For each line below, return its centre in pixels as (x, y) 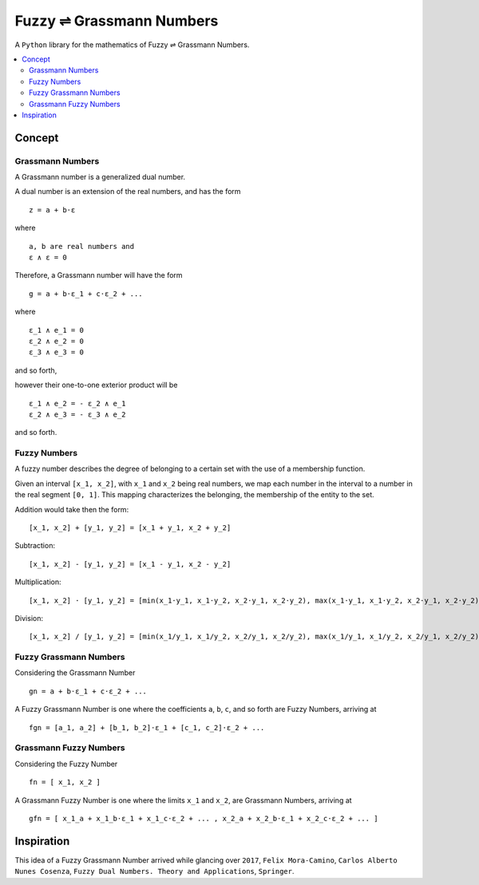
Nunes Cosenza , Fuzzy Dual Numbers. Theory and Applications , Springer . (154, 871)
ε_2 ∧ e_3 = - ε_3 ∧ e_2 (77, 414)
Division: (29, 618)
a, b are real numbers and (82, 246)
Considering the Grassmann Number (75, 673)
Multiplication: (38, 582)
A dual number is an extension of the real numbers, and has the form (128, 192)
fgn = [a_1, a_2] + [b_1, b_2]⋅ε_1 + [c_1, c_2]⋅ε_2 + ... (147, 727)
